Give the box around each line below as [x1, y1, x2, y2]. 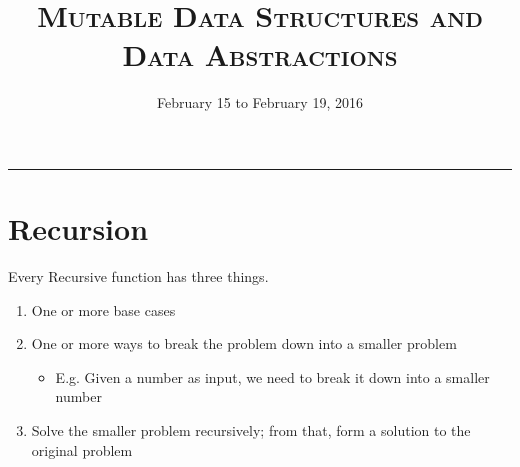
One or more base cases [31, 299, 176, 320]
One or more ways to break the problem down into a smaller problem [31, 333, 457, 354]
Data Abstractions [122, 34, 398, 75]
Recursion [8, 208, 149, 249]
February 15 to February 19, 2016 [157, 92, 363, 113]
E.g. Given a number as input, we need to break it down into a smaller [55, 366, 490, 387]
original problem [31, 439, 133, 460]
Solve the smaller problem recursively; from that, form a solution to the [31, 420, 471, 440]
